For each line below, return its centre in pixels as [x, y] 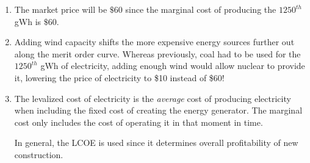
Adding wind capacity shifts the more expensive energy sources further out [154, 42]
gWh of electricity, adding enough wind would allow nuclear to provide [173, 66]
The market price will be [61, 9]
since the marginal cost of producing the [201, 9]
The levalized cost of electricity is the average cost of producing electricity [153, 98]
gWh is [28, 21]
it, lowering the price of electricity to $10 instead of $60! [119, 77]
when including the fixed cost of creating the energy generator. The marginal [158, 110]
